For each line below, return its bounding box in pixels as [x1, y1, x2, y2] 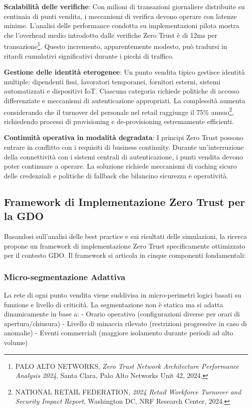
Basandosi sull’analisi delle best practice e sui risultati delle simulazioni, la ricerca [4, 231, 247, 241]
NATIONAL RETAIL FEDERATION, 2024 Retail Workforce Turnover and [15, 386, 241, 396]
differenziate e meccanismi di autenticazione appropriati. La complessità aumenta [4, 95, 245, 105]
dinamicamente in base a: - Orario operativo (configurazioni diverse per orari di [4, 309, 240, 319]
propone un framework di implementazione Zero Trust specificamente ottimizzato [4, 240, 246, 251]
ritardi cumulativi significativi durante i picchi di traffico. [4, 50, 174, 61]
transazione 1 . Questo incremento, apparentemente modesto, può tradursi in [4, 40, 227, 51]
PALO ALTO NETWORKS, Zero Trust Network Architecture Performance [15, 361, 239, 371]
